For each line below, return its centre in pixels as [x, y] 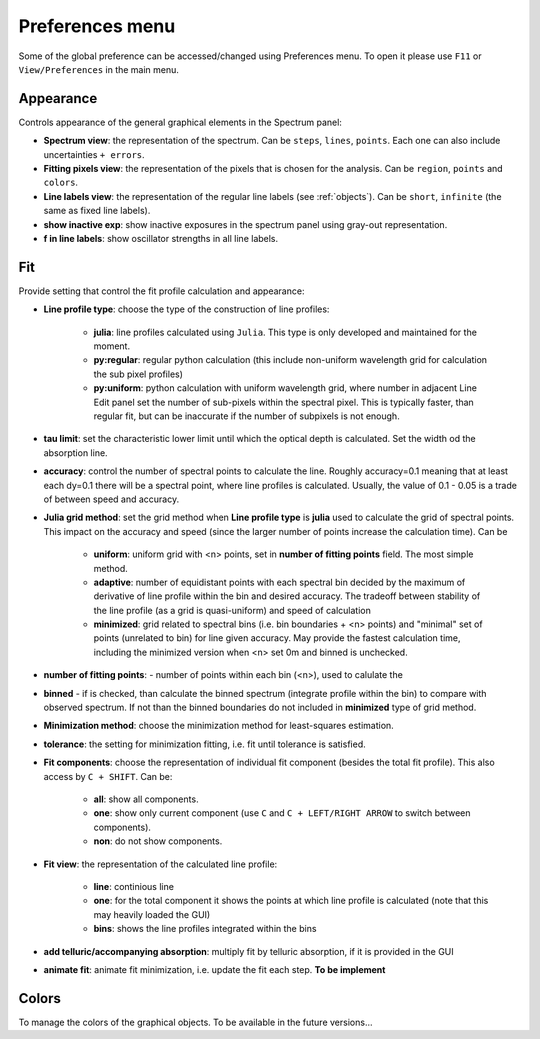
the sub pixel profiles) [138, 374]
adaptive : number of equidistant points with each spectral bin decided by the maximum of [279, 582]
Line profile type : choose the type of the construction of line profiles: [186, 309]
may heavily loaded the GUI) [152, 914]
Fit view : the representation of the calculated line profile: [160, 864]
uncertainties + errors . [94, 154]
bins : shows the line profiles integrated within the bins [205, 929]
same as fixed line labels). [97, 211]
